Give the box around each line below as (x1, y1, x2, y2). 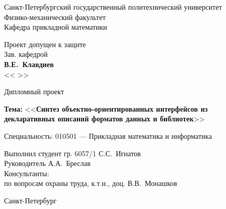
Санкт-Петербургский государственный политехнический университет (4, 2, 222, 12)
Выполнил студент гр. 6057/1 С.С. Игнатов (4, 148, 141, 158)
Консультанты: (4, 168, 49, 178)
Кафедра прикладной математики (4, 22, 107, 32)
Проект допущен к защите (4, 38, 86, 49)
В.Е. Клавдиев (4, 58, 54, 69)
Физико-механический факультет (4, 11, 106, 22)
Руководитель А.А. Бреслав (4, 158, 91, 169)
